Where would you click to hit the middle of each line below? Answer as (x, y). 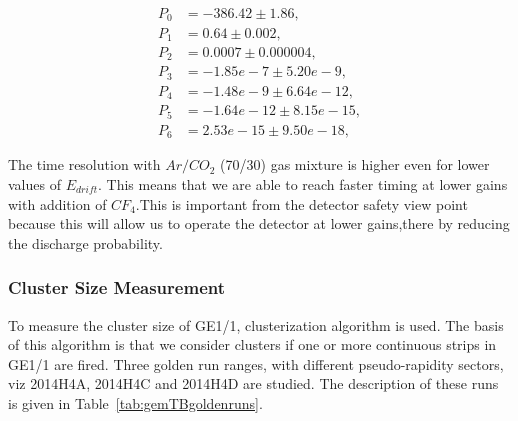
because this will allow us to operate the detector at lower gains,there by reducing (259, 223)
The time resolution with (84, 164)
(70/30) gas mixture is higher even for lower (355, 164)
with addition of (57, 203)
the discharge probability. (85, 242)
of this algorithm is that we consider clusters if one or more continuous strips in (252, 344)
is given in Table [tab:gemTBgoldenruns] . (135, 402)
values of (34, 183)
